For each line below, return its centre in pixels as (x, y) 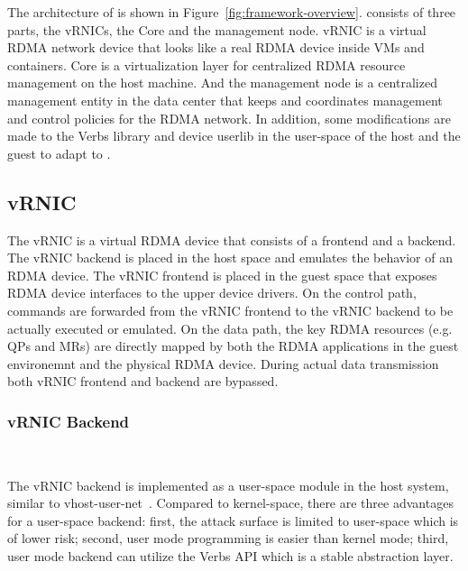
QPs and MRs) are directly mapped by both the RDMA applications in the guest (233, 346)
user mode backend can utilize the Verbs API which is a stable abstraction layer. (230, 556)
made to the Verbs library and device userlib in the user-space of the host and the (234, 136)
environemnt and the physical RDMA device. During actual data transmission (223, 363)
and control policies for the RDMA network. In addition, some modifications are (229, 118)
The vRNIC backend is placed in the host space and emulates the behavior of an (230, 258)
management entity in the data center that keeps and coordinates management (225, 100)
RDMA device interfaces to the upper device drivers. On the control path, (212, 293)
